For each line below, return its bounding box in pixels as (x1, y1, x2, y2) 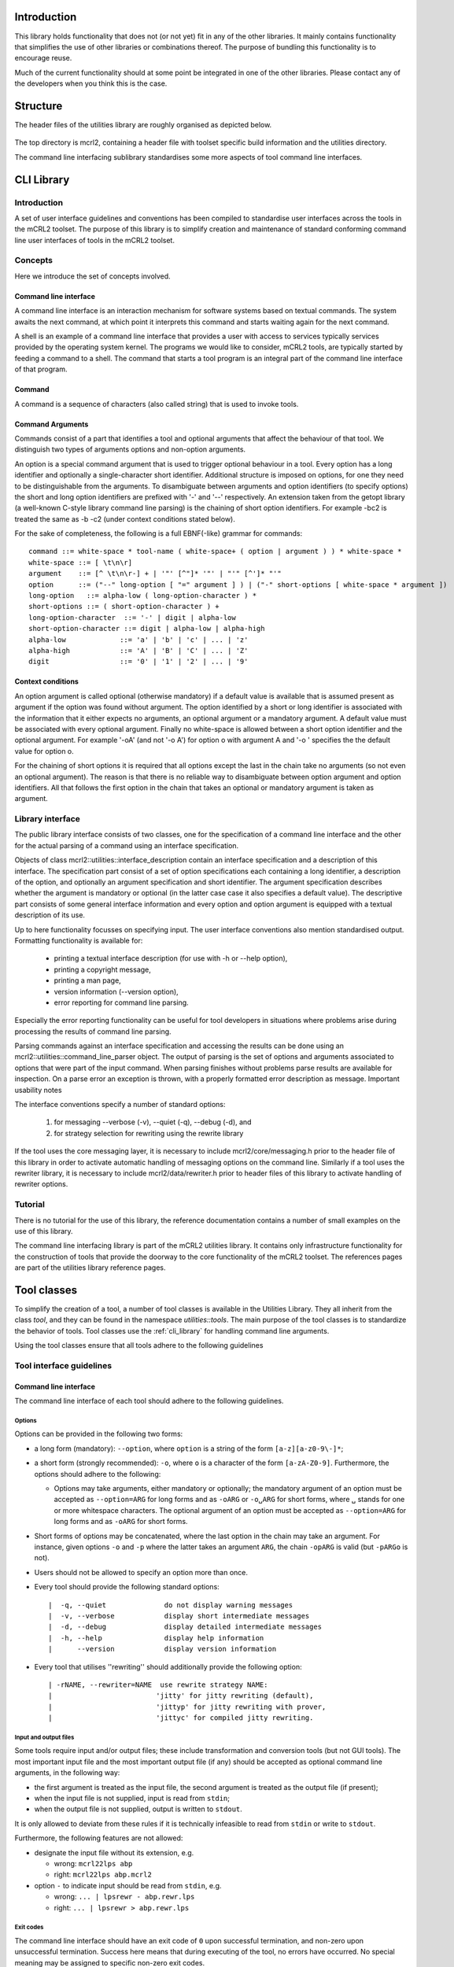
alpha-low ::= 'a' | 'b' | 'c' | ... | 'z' (28, 635, 249, 644)
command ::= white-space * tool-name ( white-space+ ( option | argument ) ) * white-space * (28, 547, 402, 556)
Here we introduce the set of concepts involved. (14, 271, 171, 281)
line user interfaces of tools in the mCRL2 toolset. (14, 235, 175, 245)
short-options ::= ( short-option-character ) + (28, 602, 220, 611)
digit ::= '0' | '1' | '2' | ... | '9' (28, 657, 249, 666)
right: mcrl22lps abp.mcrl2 (54, 1869, 153, 1880)
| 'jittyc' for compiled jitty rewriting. (48, 1714, 314, 1722)
